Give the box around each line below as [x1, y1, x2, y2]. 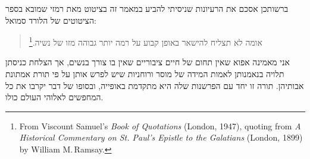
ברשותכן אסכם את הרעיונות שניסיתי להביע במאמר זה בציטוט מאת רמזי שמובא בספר [5, 2, 289, 14]
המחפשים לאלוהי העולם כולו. [5, 91, 104, 103]
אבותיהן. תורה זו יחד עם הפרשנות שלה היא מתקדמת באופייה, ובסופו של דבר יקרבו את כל [5, 79, 304, 91]
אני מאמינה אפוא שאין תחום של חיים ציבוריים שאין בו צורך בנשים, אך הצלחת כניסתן [5, 56, 290, 68]
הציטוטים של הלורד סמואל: [5, 14, 96, 26]
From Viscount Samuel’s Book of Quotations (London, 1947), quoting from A [19, 119, 301, 132]
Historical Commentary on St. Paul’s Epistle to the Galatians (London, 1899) [19, 131, 303, 144]
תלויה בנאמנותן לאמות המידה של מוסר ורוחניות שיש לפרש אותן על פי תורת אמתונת [5, 68, 284, 80]
